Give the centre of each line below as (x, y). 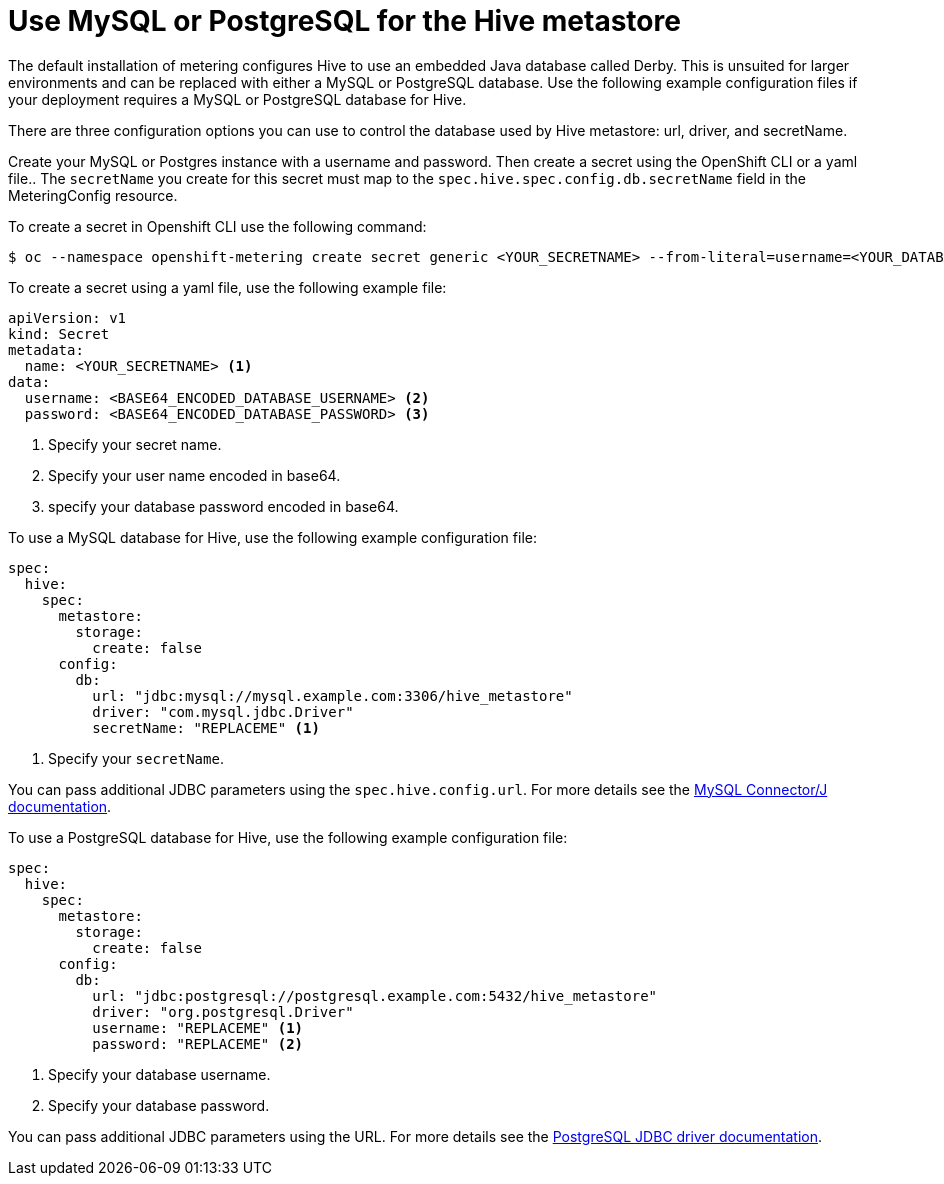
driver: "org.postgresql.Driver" (223, 1011)
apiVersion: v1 (67, 317)
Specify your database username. (159, 1074)
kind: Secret (59, 333)
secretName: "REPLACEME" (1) (206, 727)
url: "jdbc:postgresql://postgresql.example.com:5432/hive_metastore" (375, 995)
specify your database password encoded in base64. (223, 506)
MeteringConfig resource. (93, 195)
